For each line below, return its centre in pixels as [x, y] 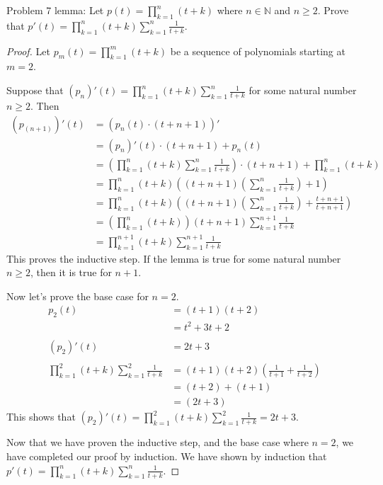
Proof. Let [28, 51]
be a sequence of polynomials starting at [258, 51]
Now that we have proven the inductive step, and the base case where [158, 442]
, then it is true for [71, 272]
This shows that [41, 417]
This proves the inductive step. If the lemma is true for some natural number [174, 258]
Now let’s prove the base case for [78, 296]
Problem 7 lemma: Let [55, 10]
